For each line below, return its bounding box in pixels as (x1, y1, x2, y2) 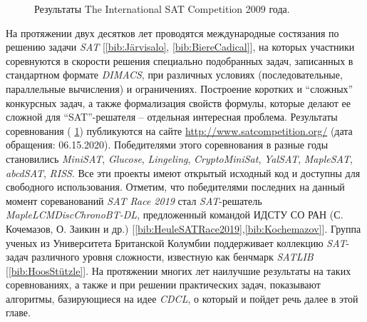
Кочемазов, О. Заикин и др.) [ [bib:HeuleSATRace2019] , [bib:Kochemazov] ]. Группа (6, 221, 361, 236)
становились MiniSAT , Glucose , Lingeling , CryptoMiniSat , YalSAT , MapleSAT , (6, 151, 353, 166)
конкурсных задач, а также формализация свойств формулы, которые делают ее (6, 95, 351, 110)
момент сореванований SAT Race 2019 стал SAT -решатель (6, 193, 262, 208)
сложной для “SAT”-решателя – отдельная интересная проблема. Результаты (6, 109, 338, 124)
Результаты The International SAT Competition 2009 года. (34, 1, 290, 16)
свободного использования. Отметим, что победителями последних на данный (6, 179, 345, 194)
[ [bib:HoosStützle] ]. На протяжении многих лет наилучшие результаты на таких (6, 263, 351, 278)
